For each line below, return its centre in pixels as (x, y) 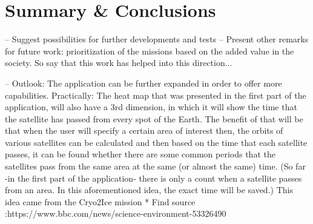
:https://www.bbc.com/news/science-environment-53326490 (116, 213)
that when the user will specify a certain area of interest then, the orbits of (144, 130)
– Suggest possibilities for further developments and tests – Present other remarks (157, 39)
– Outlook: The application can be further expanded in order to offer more (143, 83)
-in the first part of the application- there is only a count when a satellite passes (153, 178)
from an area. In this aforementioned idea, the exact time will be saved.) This (149, 190)
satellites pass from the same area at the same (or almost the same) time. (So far (155, 166)
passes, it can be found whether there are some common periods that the (140, 154)
